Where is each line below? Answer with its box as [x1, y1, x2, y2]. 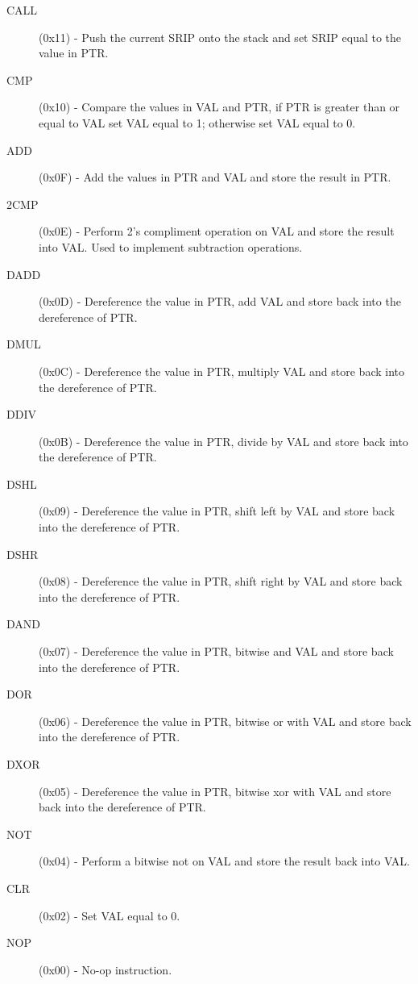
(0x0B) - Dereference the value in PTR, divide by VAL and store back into [39, 432, 408, 449]
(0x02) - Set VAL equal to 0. [39, 907, 180, 924]
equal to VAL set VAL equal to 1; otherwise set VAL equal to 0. [39, 114, 356, 131]
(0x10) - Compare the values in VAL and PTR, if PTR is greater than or [39, 98, 400, 115]
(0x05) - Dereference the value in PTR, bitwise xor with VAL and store [39, 782, 391, 799]
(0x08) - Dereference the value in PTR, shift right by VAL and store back [39, 573, 403, 590]
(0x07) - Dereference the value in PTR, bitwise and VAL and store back [39, 643, 394, 660]
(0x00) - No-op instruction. [39, 961, 172, 978]
